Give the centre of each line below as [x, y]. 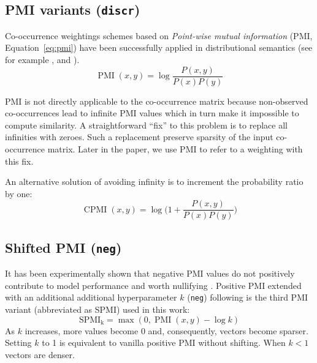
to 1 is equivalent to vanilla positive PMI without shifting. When [164, 342]
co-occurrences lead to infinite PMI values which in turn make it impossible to [152, 113]
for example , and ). [42, 59]
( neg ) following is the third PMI [248, 297]
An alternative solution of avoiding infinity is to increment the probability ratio [154, 181]
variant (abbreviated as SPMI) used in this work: [97, 309]
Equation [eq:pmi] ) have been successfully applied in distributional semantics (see [159, 47]
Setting [18, 342]
